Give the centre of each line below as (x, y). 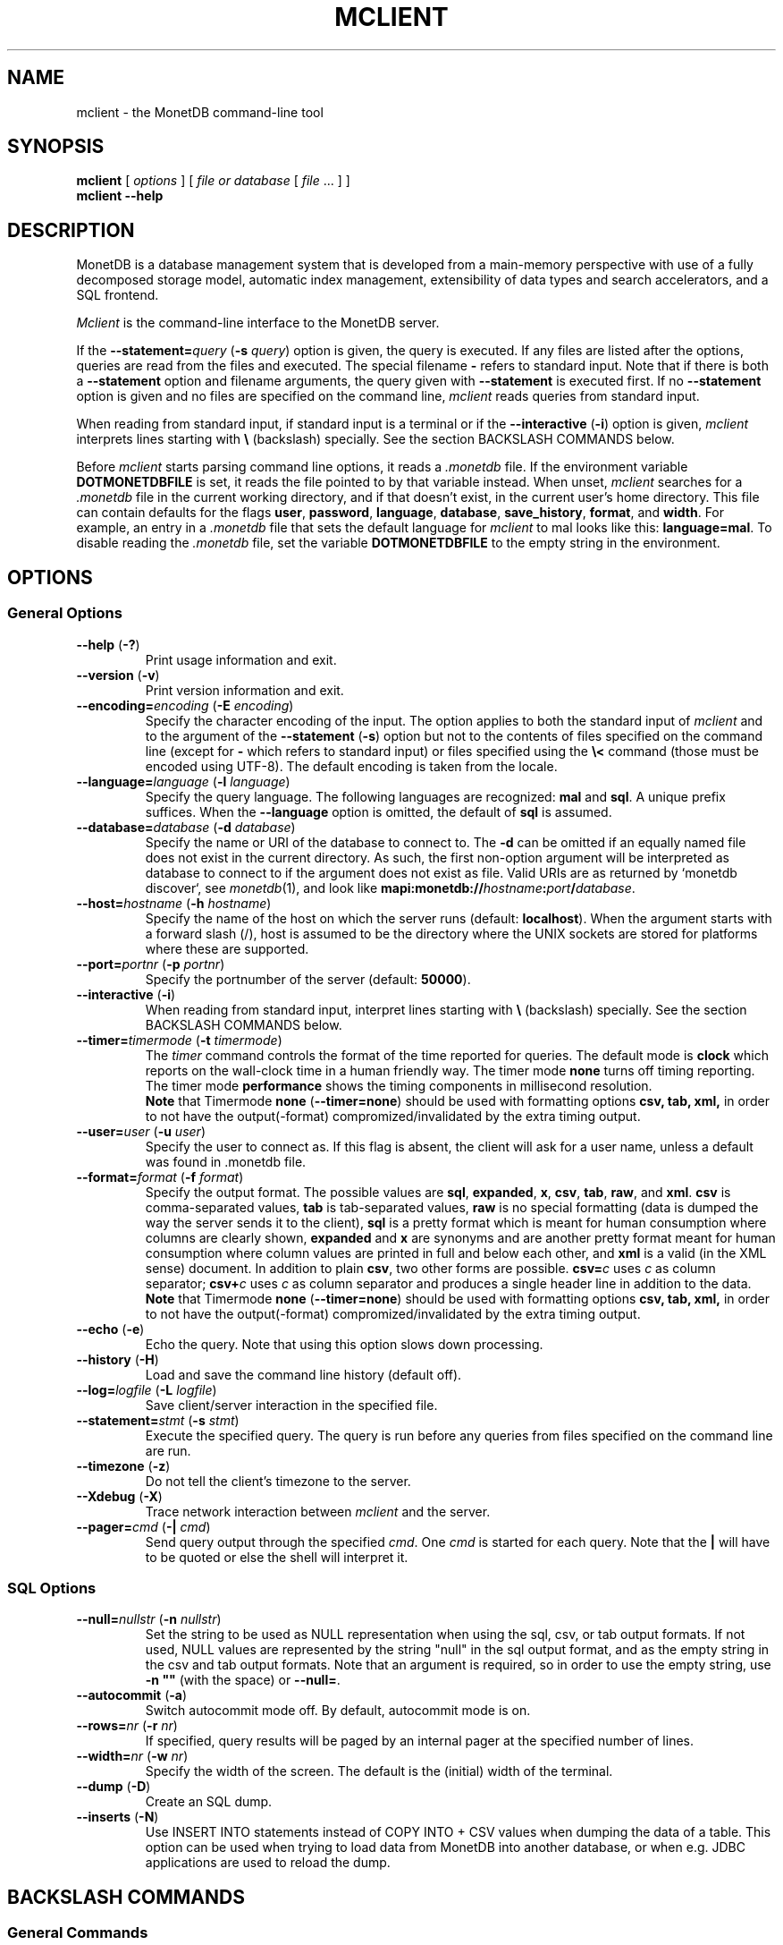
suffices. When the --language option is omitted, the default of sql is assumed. (379, 811)
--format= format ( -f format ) (160, 1176)
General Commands (78, 1933)
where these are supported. (227, 948)
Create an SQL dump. (209, 1802)
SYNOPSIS (56, 147)
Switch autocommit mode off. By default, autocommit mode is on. (338, 1711)
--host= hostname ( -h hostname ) (174, 903)
